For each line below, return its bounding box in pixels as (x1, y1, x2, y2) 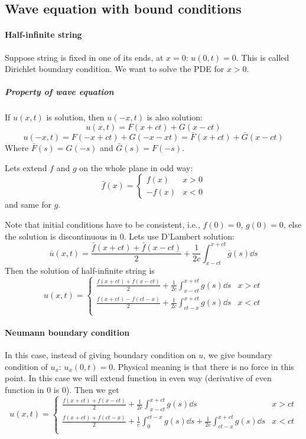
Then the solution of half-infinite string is (5, 264, 155, 277)
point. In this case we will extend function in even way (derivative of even (5, 372, 272, 384)
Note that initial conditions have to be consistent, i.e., (5, 218, 200, 230)
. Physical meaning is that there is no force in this (113, 360, 294, 372)
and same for (5, 198, 52, 211)
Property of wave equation (5, 86, 114, 98)
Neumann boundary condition (5, 326, 130, 338)
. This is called (236, 51, 289, 63)
